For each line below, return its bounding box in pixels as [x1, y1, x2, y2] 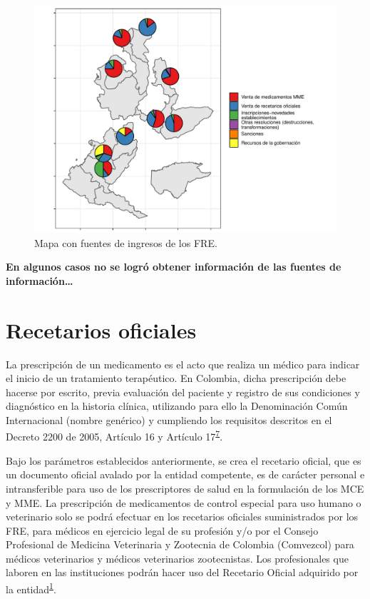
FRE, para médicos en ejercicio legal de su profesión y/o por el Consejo [6, 523, 319, 538]
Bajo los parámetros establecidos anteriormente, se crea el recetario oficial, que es [6, 453, 361, 468]
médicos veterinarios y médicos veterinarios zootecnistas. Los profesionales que [6, 550, 349, 565]
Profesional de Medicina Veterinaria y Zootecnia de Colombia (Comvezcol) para [6, 537, 354, 552]
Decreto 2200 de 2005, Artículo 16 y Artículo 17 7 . [6, 427, 223, 444]
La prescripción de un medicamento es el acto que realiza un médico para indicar [6, 356, 360, 371]
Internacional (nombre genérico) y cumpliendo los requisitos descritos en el [6, 412, 332, 427]
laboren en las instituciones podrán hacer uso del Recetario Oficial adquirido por [6, 565, 359, 580]
